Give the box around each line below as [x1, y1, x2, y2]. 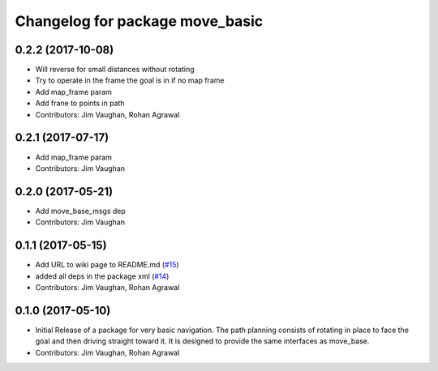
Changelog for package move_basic [15, 12, 264, 30]
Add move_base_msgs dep [35, 206, 126, 215]
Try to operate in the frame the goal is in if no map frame [35, 75, 225, 85]
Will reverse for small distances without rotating [35, 65, 195, 75]
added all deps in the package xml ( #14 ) [35, 271, 170, 281]
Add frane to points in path [35, 98, 125, 109]
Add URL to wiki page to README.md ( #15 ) [35, 260, 179, 270]
